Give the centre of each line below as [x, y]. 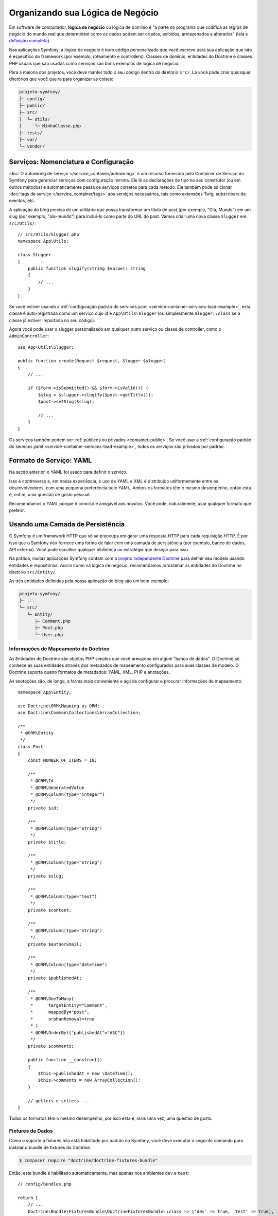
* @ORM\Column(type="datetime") [69, 965]
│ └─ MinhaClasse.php [50, 126]
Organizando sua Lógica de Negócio [84, 13]
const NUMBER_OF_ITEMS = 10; [62, 760]
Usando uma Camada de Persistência [67, 525]
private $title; [47, 842]
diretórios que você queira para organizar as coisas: [61, 79]
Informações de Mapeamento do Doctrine [59, 649]
